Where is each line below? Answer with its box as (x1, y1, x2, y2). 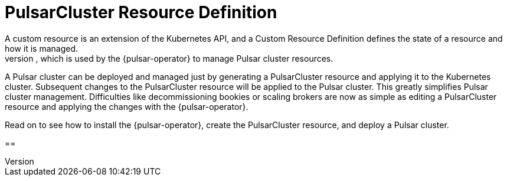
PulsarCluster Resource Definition (5, 2, 277, 22)
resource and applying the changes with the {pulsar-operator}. (5, 101, 248, 112)
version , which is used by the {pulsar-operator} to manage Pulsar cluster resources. (5, 53, 333, 63)
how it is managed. (5, 43, 78, 53)
